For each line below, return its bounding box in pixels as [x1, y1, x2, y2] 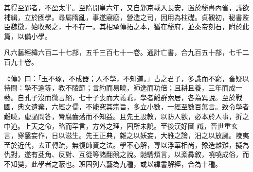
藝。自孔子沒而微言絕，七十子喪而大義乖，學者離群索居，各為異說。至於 [4, 92, 235, 102]
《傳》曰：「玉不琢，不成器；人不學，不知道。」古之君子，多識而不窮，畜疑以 [4, 73, 249, 83]
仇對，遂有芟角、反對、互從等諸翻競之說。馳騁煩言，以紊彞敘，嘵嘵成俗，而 [4, 149, 249, 159]
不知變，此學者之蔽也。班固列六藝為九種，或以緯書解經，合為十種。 [4, 158, 222, 169]
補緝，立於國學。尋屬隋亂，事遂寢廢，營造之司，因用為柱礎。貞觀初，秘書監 [4, 12, 249, 22]
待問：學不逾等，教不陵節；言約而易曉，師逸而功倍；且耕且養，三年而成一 [4, 83, 242, 93]
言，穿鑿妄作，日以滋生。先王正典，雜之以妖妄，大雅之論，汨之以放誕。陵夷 [4, 130, 249, 140]
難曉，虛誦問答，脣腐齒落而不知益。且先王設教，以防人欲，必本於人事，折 [4, 111, 242, 121]
